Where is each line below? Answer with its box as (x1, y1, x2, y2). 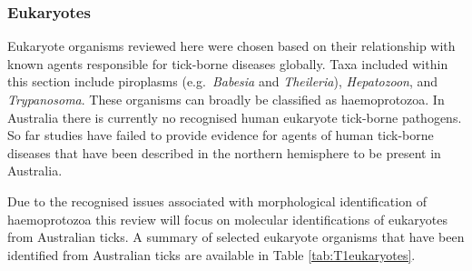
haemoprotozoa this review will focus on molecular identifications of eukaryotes (7, 209, 448, 228)
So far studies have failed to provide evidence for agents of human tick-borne (7, 125, 434, 145)
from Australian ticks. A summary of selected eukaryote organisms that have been (7, 227, 465, 246)
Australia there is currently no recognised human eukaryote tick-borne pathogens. (7, 107, 462, 126)
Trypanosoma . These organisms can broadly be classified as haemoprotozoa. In (7, 90, 445, 108)
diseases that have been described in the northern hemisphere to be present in (7, 143, 441, 162)
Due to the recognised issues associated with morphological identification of (7, 191, 427, 210)
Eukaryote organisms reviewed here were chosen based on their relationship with (7, 36, 456, 55)
